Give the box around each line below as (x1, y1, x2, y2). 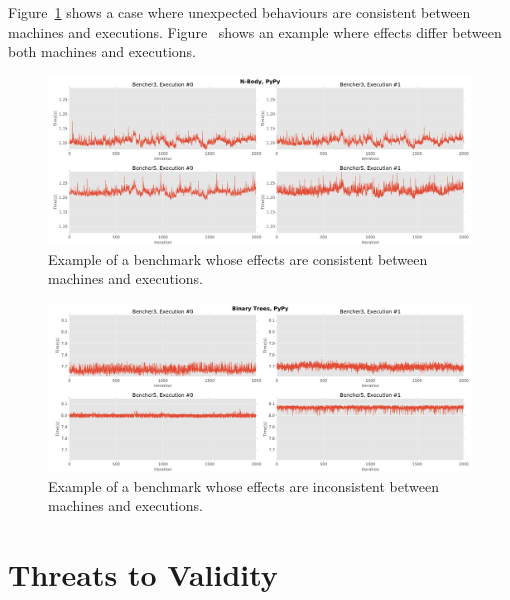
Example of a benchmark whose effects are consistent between (48, 248, 428, 269)
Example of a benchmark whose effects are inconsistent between (48, 475, 439, 496)
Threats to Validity (8, 554, 278, 595)
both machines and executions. (8, 41, 196, 62)
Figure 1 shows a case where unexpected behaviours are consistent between (8, 2, 471, 22)
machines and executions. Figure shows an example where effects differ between (8, 21, 502, 42)
